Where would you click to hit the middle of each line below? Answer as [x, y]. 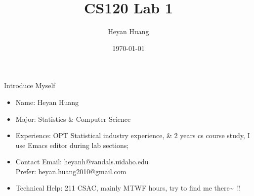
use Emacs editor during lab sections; [72, 145]
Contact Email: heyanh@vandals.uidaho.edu [82, 162]
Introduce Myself [30, 85]
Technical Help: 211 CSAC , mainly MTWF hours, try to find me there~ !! [128, 188]
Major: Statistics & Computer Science [73, 119]
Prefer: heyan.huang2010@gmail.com [71, 171]
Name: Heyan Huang [47, 102]
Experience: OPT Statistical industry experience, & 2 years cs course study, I [133, 135]
